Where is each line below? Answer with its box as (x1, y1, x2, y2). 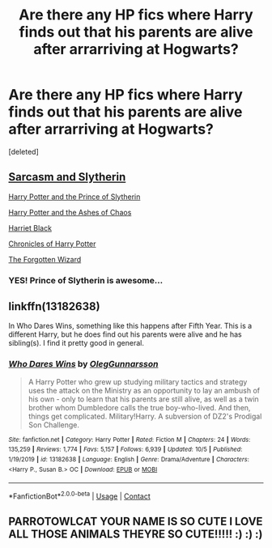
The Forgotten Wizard (8, 254, 82, 264)
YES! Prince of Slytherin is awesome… (8, 274, 164, 286)
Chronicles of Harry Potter (8, 239, 96, 249)
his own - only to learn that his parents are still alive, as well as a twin (28, 394, 259, 404)
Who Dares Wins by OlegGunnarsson (8, 359, 159, 370)
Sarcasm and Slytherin (8, 170, 126, 184)
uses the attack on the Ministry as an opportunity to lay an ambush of (28, 385, 261, 395)
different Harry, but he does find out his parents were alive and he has (8, 329, 242, 339)
